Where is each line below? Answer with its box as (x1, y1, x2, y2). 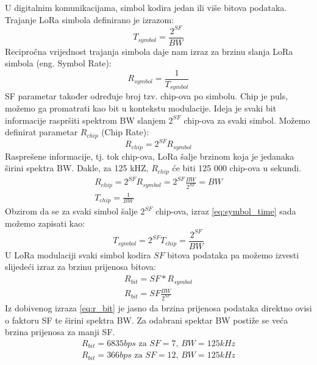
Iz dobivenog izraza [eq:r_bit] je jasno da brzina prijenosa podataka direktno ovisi (5, 301, 312, 314)
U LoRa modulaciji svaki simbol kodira (5, 248, 151, 261)
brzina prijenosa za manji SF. (5, 325, 115, 338)
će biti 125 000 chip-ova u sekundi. (172, 161, 302, 174)
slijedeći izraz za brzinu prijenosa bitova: (5, 260, 156, 273)
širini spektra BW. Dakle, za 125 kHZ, (5, 161, 149, 174)
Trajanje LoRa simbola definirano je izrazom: (5, 13, 174, 26)
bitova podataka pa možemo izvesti (167, 248, 299, 261)
